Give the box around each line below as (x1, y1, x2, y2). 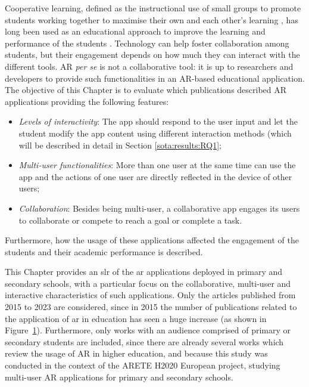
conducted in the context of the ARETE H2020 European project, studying (5, 359, 280, 371)
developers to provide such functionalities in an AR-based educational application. (5, 72, 305, 84)
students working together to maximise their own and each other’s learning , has (5, 13, 298, 26)
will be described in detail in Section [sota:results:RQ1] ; (18, 138, 221, 151)
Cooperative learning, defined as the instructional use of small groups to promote (5, 2, 301, 14)
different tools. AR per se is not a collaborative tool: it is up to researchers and (5, 60, 294, 72)
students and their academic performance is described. (5, 245, 203, 258)
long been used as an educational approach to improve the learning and (5, 25, 266, 38)
